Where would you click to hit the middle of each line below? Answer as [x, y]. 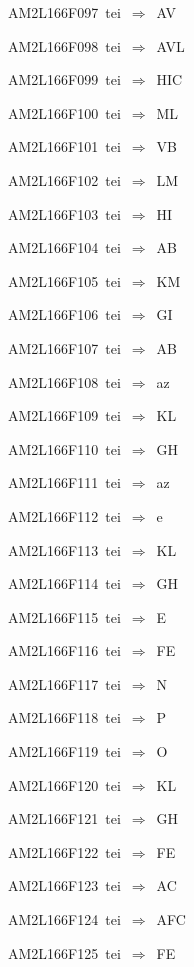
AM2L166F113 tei [64, 549]
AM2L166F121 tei [64, 818]
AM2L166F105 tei [64, 280]
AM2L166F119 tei [64, 751]
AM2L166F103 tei [64, 213]
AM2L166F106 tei [64, 314]
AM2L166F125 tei [64, 952]
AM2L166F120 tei [64, 784]
